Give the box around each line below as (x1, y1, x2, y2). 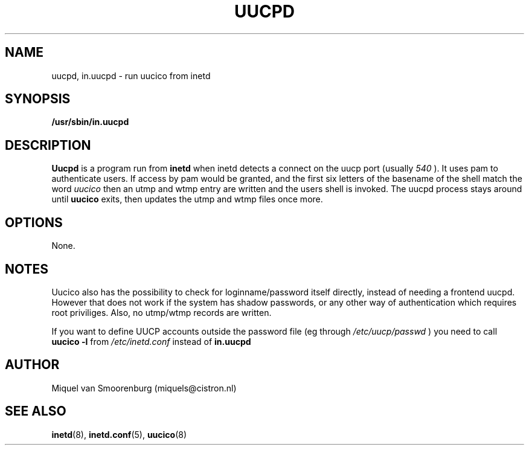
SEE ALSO (5, 403, 66, 419)
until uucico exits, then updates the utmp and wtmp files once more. (51, 194, 323, 205)
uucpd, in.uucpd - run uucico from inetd (51, 70, 211, 81)
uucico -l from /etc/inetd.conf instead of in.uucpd (51, 336, 251, 347)
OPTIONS (5, 214, 63, 230)
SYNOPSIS (5, 91, 71, 107)
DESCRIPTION (5, 137, 91, 153)
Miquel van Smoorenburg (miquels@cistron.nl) (51, 382, 237, 393)
